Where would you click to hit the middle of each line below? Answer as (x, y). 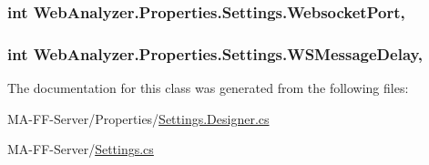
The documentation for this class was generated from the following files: (208, 88)
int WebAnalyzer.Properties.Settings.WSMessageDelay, (215, 53)
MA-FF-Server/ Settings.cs (81, 149)
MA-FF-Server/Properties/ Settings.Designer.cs (138, 118)
